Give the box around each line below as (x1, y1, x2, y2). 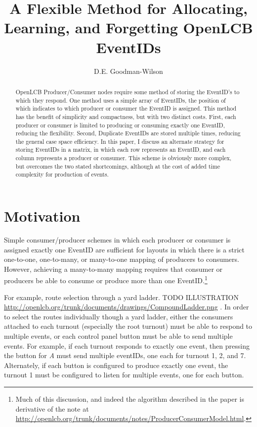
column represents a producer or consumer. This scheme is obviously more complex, (15, 154, 232, 162)
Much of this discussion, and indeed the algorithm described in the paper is (15, 394, 245, 404)
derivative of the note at (15, 403, 89, 414)
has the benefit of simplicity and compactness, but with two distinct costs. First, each (15, 112, 236, 121)
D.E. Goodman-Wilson (94, 65, 163, 76)
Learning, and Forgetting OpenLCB (4, 17, 253, 38)
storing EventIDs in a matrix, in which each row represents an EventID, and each (15, 145, 226, 154)
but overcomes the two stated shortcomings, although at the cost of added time (15, 162, 220, 170)
